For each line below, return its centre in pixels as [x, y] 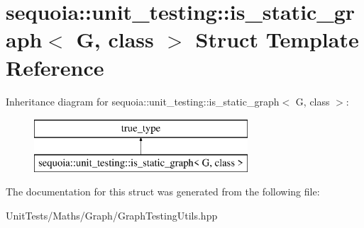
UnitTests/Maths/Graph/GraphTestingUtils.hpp [112, 215]
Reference [55, 67]
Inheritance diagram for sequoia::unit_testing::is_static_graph [143, 101]
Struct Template [277, 39]
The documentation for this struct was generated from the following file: [163, 192]
